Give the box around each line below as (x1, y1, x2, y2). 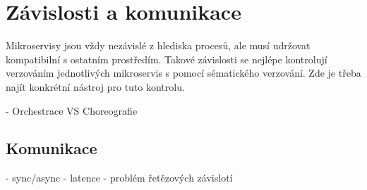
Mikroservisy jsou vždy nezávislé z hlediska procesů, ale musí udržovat (6, 38, 311, 53)
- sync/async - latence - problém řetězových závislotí (6, 170, 233, 185)
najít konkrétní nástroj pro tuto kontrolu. (6, 79, 185, 94)
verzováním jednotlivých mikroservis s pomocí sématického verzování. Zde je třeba (6, 65, 361, 80)
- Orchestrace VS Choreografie (6, 103, 138, 118)
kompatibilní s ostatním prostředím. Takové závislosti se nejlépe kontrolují (6, 51, 327, 66)
